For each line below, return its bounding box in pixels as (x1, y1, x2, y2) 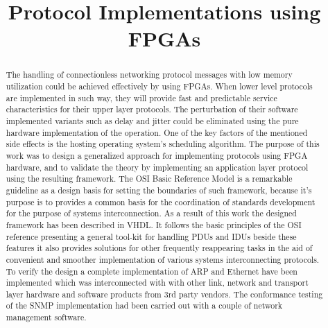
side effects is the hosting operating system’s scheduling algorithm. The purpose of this (6, 138, 320, 150)
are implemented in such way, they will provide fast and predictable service (6, 92, 277, 103)
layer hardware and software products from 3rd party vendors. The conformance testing (6, 288, 323, 300)
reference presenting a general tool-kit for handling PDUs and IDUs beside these (6, 230, 297, 242)
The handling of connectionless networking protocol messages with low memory (6, 69, 293, 80)
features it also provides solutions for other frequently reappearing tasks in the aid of (6, 242, 313, 254)
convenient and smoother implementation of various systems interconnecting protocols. (6, 253, 320, 265)
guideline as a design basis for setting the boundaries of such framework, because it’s (6, 184, 312, 196)
